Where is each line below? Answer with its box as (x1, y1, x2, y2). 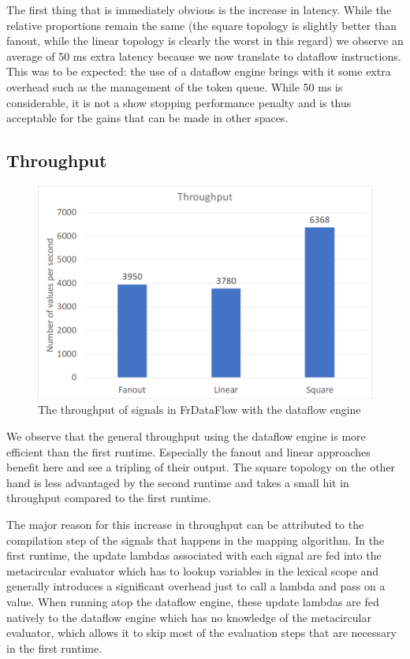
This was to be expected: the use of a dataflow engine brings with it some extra (6, 63, 391, 80)
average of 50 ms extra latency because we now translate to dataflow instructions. (6, 47, 401, 64)
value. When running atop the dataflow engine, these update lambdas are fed (6, 593, 379, 609)
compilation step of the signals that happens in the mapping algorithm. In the (6, 531, 385, 548)
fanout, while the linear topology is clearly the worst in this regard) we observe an (6, 32, 404, 49)
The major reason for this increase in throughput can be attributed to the (6, 516, 364, 532)
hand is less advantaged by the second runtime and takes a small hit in (6, 474, 349, 490)
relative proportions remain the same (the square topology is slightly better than (6, 17, 397, 33)
